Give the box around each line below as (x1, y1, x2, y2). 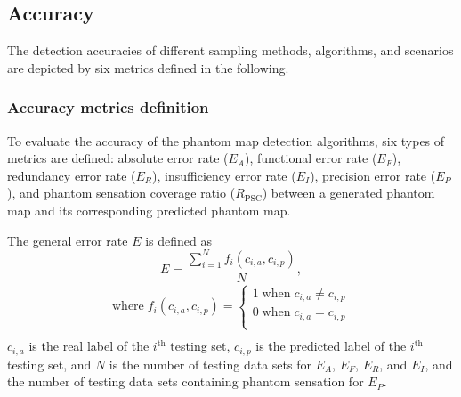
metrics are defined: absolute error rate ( (7, 149, 229, 167)
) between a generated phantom (262, 183, 435, 202)
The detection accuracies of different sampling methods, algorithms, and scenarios (7, 41, 454, 60)
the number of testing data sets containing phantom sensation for (7, 372, 364, 391)
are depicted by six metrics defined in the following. (7, 58, 289, 77)
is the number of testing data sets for (109, 354, 311, 373)
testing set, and (7, 354, 92, 373)
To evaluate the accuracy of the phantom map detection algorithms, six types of (7, 131, 445, 150)
